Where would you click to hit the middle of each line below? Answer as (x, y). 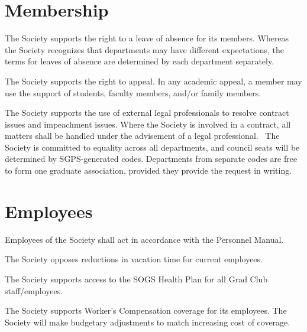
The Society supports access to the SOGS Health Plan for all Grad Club (136, 279)
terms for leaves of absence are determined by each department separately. (140, 61)
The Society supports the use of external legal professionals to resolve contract (147, 113)
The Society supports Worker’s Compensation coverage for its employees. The (146, 310)
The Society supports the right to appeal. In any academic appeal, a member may (153, 81)
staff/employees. (34, 290)
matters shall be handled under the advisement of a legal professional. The (142, 136)
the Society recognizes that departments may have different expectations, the (145, 49)
